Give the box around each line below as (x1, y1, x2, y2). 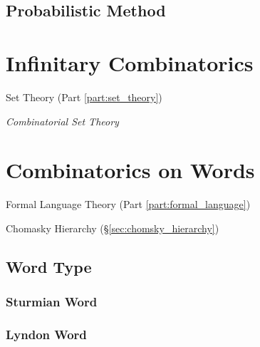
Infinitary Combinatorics (6, 48, 254, 77)
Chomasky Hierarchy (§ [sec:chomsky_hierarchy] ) (6, 220, 219, 235)
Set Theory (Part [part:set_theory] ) (6, 89, 162, 104)
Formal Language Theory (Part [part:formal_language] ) (6, 197, 251, 212)
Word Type (6, 255, 92, 277)
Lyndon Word (6, 325, 87, 343)
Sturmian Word (6, 293, 98, 311)
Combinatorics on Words (6, 155, 255, 185)
